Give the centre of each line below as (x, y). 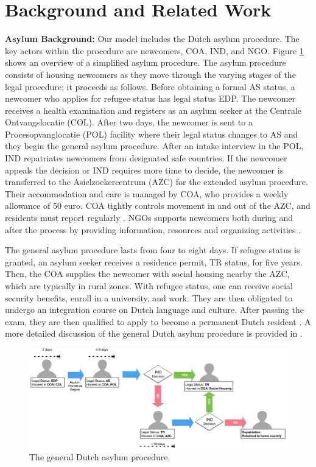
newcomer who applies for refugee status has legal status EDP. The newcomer (150, 98)
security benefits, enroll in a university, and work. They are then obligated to (149, 297)
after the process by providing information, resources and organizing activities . (153, 229)
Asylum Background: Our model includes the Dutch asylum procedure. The (152, 39)
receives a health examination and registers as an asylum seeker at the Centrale (153, 110)
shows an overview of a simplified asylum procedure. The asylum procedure (146, 62)
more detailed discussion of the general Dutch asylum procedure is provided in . (154, 333)
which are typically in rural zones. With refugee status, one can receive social (149, 286)
